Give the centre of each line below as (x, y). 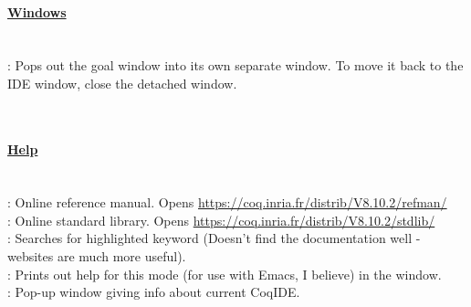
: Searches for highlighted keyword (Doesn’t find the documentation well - (214, 238)
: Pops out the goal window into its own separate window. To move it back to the (235, 64)
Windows (37, 12)
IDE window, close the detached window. (122, 83)
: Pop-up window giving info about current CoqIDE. (154, 292)
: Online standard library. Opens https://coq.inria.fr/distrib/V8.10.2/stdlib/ (221, 220)
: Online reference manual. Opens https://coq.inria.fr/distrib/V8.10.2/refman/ (227, 202)
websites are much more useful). (97, 255)
